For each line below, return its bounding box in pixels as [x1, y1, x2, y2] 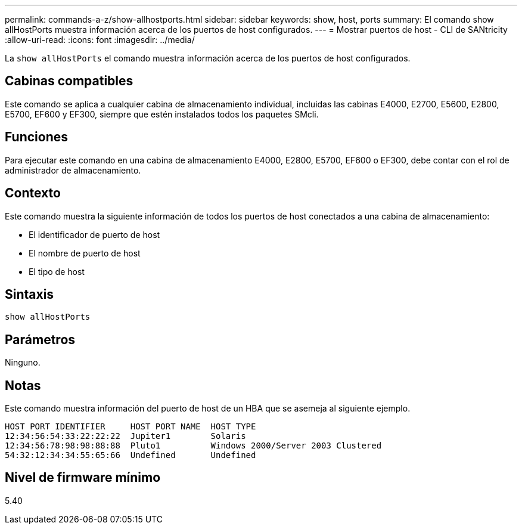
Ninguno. [5, 357, 41, 368]
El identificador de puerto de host [29, 229, 160, 240]
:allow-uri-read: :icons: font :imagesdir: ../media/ [5, 35, 195, 45]
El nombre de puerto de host [29, 248, 141, 258]
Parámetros [5, 332, 76, 347]
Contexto [5, 185, 61, 201]
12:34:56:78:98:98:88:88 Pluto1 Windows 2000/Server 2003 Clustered [5, 441, 382, 451]
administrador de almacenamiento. [5, 165, 141, 175]
